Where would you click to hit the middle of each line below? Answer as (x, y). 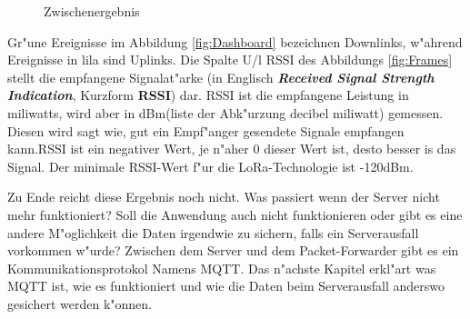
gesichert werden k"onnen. (80, 303)
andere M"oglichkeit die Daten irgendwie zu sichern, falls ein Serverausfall (213, 232)
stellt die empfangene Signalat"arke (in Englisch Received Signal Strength (221, 77)
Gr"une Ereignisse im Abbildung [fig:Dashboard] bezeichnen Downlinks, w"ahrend (235, 41)
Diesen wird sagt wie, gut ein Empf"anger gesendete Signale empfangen (206, 130)
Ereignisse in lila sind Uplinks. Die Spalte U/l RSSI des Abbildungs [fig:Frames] (230, 60)
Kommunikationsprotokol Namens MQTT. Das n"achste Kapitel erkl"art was (222, 268)
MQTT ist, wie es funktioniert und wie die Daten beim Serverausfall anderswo (226, 286)
